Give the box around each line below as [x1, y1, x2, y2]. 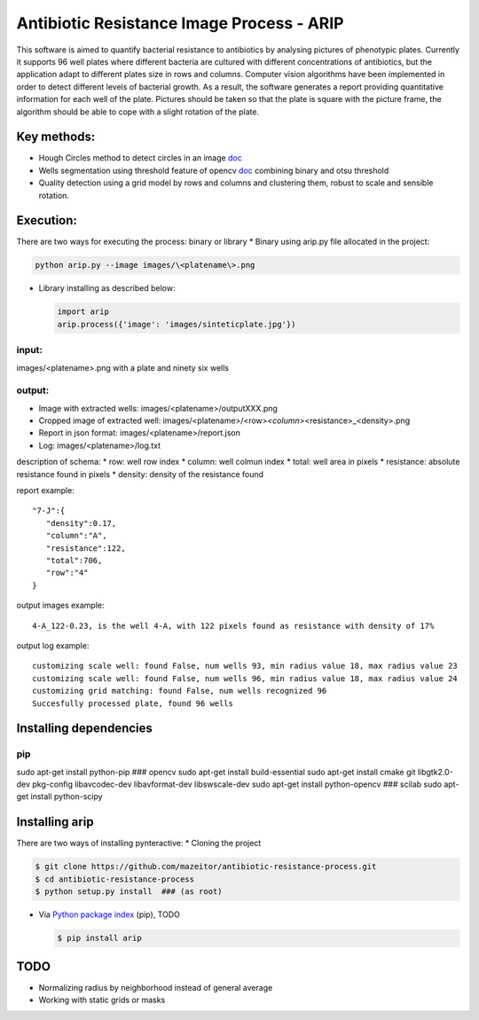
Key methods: [16, 129, 96, 145]
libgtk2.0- [417, 766, 454, 777]
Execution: [16, 213, 77, 228]
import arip [57, 307, 110, 317]
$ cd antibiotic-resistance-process [35, 874, 195, 884]
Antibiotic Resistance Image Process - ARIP [16, 13, 344, 33]
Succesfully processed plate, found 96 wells [32, 698, 234, 709]
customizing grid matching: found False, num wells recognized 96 [32, 686, 327, 696]
